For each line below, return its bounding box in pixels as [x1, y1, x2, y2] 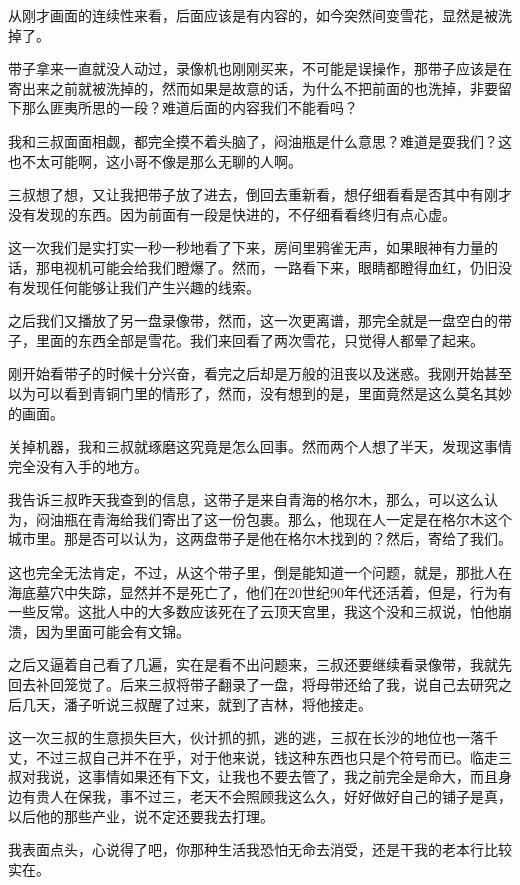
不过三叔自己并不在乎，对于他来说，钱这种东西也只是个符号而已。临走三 [35, 746, 512, 767]
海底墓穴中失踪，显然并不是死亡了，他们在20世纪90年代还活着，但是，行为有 [8, 581, 512, 602]
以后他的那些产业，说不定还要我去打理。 [8, 805, 274, 826]
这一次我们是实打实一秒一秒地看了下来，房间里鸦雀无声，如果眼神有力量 [8, 237, 484, 258]
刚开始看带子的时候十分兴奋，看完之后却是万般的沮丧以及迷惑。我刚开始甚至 [8, 363, 512, 384]
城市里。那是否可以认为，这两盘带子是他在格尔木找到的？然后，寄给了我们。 [8, 528, 512, 549]
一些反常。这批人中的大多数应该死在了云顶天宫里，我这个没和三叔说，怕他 [8, 601, 498, 622]
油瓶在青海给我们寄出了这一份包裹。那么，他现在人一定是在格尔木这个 [49, 508, 512, 529]
